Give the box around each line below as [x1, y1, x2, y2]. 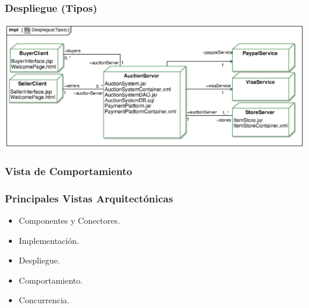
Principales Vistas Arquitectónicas [5, 190, 174, 205]
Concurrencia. [18, 294, 70, 306]
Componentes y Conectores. [18, 214, 120, 227]
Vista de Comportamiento [5, 163, 133, 178]
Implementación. [18, 234, 79, 246]
